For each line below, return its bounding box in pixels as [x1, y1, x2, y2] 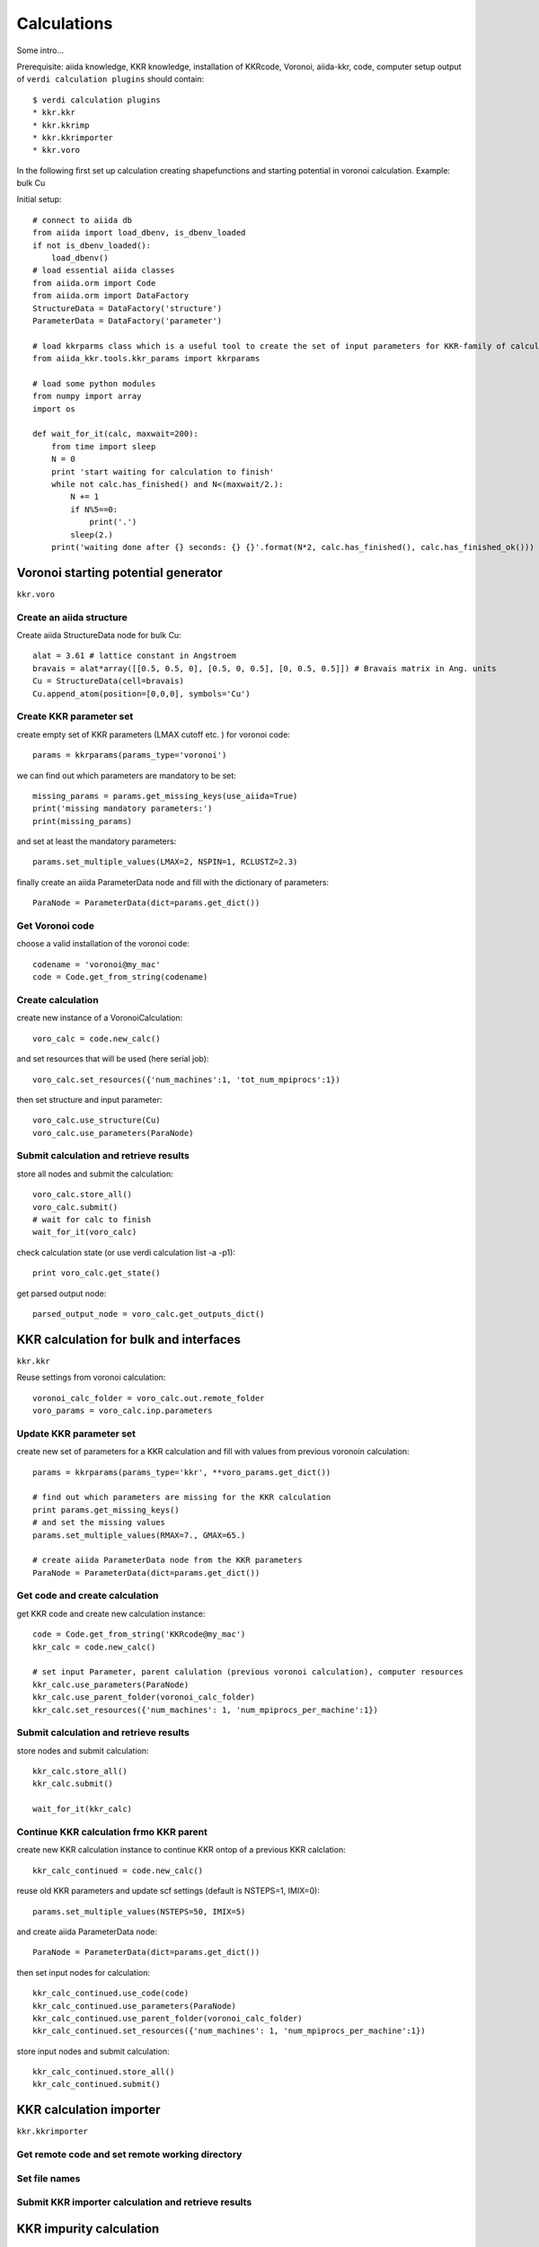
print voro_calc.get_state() [32, 1268, 161, 1278]
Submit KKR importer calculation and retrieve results [16, 2196, 252, 2208]
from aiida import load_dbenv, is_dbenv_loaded [32, 227, 246, 238]
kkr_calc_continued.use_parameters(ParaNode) [32, 2001, 237, 2011]
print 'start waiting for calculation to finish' [50, 466, 274, 476]
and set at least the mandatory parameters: [16, 836, 177, 847]
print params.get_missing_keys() [32, 1505, 180, 1514]
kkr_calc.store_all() [32, 1766, 128, 1777]
